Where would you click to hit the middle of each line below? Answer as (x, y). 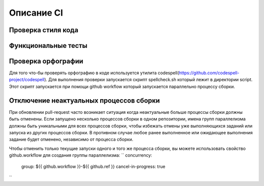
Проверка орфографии (46, 61)
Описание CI (36, 13)
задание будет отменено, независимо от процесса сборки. (71, 140)
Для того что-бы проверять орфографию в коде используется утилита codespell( (94, 73)
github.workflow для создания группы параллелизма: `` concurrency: (81, 155)
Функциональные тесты (48, 46)
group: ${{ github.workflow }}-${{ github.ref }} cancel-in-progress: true (93, 166)
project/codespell (27, 80)
